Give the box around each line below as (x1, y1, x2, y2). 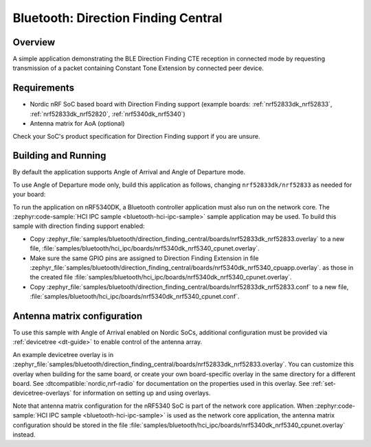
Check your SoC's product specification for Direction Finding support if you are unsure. (12, 132, 260, 140)
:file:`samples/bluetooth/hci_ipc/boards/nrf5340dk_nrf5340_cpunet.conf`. (30, 293, 240, 301)
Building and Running (12, 150, 106, 161)
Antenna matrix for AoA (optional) (30, 119, 125, 128)
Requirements (12, 82, 75, 94)
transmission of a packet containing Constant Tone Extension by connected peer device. (12, 64, 264, 72)
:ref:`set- (311, 379, 336, 387)
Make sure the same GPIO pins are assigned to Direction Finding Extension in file (30, 254, 259, 262)
